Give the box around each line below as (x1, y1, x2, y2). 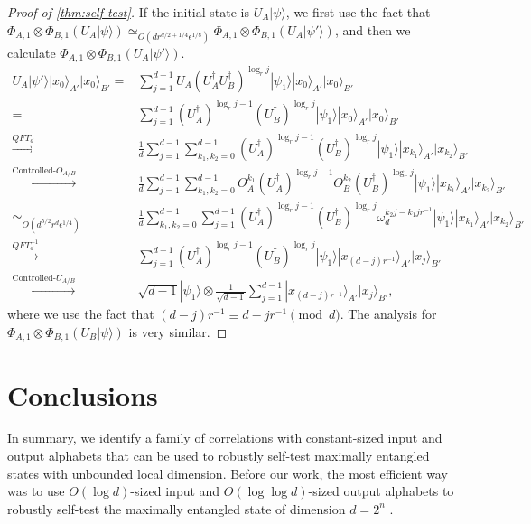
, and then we (334, 20, 411, 39)
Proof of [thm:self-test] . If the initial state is (7, 3, 249, 21)
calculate (7, 42, 56, 61)
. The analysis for (340, 304, 437, 323)
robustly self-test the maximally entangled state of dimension (7, 499, 346, 518)
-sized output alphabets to (308, 482, 454, 501)
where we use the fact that (7, 304, 154, 323)
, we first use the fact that (285, 3, 431, 21)
